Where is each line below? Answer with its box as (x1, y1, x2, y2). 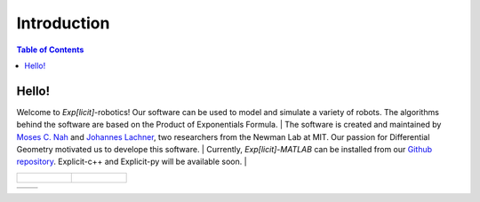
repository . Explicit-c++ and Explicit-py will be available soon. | (16, 156, 248, 167)
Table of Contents (16, 44, 84, 55)
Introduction (16, 13, 110, 33)
